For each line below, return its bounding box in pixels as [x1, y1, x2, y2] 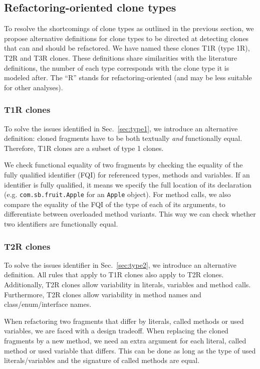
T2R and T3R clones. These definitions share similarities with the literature [4, 52, 237, 63]
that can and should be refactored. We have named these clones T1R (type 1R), [4, 43, 250, 53]
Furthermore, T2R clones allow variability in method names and [4, 289, 201, 299]
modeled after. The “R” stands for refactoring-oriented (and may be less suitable [4, 72, 252, 83]
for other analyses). [4, 82, 63, 92]
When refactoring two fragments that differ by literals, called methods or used [4, 315, 244, 326]
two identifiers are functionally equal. [4, 218, 118, 229]
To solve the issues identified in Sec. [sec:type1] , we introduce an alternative [4, 123, 238, 133]
